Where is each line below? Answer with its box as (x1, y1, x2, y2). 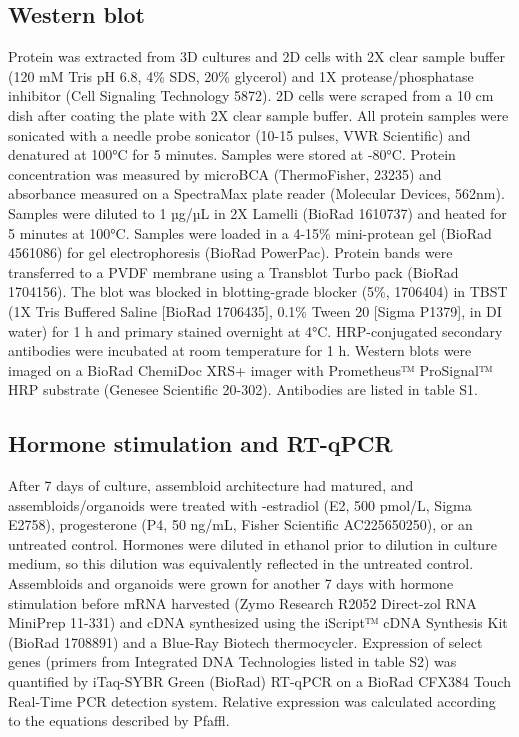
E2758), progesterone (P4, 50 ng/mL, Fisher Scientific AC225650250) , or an (8, 514, 473, 535)
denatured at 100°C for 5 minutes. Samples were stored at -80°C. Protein (8, 144, 456, 165)
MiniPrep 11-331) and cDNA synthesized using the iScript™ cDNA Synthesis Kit (8, 612, 508, 633)
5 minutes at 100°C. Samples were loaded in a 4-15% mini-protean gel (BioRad (8, 222, 492, 243)
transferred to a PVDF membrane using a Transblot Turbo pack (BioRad (8, 261, 459, 282)
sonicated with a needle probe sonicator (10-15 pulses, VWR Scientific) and (8, 124, 471, 145)
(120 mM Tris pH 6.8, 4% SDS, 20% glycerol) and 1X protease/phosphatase (8, 65, 474, 86)
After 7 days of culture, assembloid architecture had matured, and (8, 475, 414, 496)
